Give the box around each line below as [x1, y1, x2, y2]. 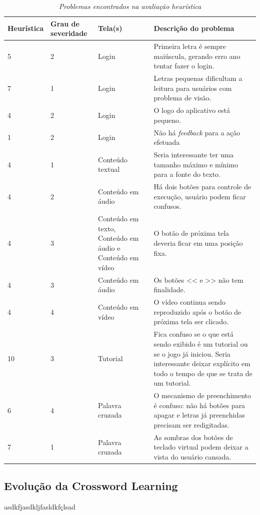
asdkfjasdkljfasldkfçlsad [4, 502, 75, 512]
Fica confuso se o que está [153, 329, 233, 339]
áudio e [98, 242, 120, 253]
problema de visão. [153, 92, 211, 103]
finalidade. [153, 284, 185, 295]
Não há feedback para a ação [153, 127, 240, 137]
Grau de [50, 18, 79, 28]
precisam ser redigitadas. [153, 419, 229, 430]
